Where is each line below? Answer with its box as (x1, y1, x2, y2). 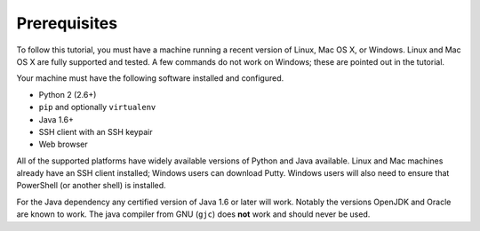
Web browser (38, 139, 88, 150)
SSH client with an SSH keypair (38, 126, 153, 137)
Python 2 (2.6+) (38, 89, 97, 100)
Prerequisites (16, 13, 118, 33)
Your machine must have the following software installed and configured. (16, 73, 284, 84)
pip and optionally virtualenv (38, 102, 156, 113)
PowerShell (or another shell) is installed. (16, 180, 166, 191)
